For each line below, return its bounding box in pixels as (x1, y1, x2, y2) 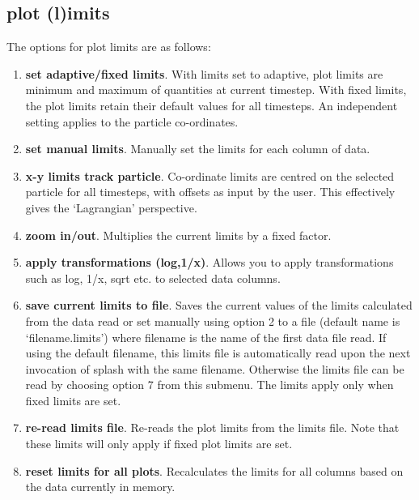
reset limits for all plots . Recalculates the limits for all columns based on (25, 462, 404, 479)
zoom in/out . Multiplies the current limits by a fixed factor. (25, 226, 332, 243)
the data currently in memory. (25, 478, 176, 495)
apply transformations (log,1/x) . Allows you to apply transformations (25, 254, 394, 271)
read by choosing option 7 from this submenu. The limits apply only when (25, 376, 394, 393)
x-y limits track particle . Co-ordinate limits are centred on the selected (25, 167, 395, 184)
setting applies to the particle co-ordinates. (25, 113, 239, 130)
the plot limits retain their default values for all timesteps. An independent (25, 96, 398, 113)
